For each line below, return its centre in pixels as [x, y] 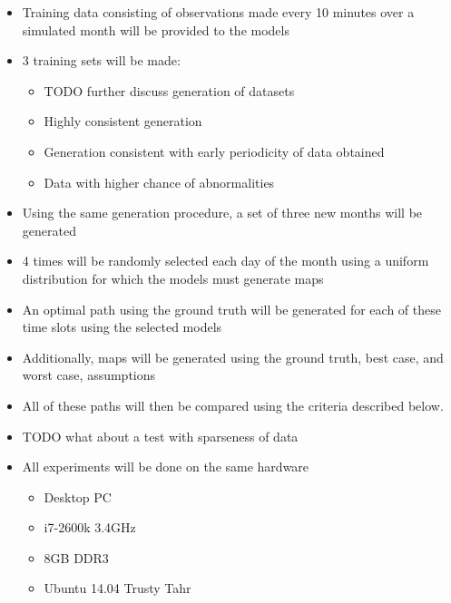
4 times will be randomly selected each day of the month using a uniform [225, 261]
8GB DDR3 [76, 557]
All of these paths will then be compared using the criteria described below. [233, 405]
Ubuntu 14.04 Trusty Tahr [118, 588]
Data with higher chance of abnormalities [159, 182]
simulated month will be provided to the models [156, 29]
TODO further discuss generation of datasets [169, 90]
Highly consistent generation [123, 121]
